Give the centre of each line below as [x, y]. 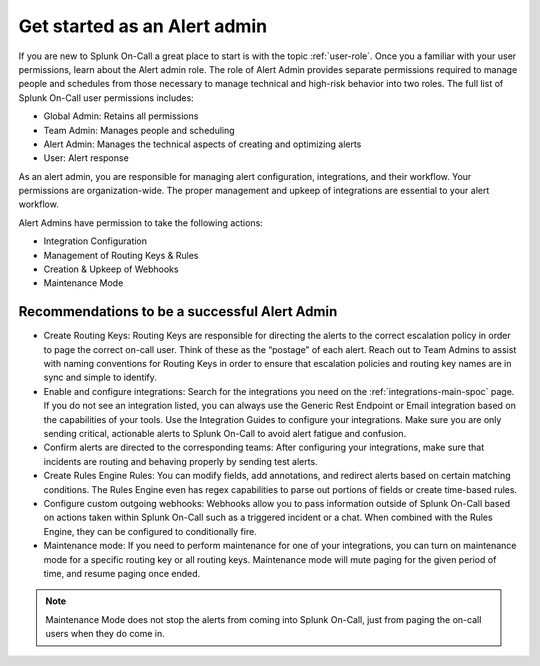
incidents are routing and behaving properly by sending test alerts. [181, 461]
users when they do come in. [105, 634]
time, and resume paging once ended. [122, 573]
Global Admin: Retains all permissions [121, 116]
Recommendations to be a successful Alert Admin [178, 311]
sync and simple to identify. [100, 377]
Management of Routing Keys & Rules [121, 255]
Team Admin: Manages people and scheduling [139, 130]
